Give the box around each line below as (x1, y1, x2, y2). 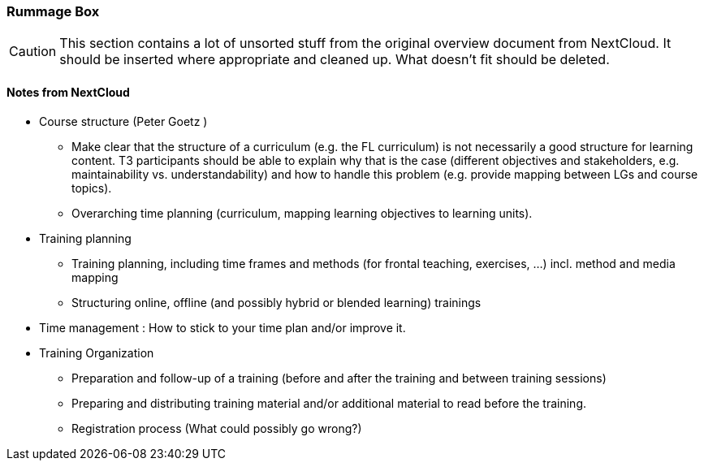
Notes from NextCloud (6, 84, 130, 99)
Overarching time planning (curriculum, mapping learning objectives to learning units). (71, 205, 533, 220)
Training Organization (39, 345, 154, 360)
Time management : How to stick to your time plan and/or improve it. (39, 320, 406, 335)
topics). (71, 180, 112, 195)
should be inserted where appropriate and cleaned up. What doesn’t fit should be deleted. (59, 51, 610, 68)
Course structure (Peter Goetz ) (39, 114, 208, 128)
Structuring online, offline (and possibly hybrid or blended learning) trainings (71, 295, 482, 309)
